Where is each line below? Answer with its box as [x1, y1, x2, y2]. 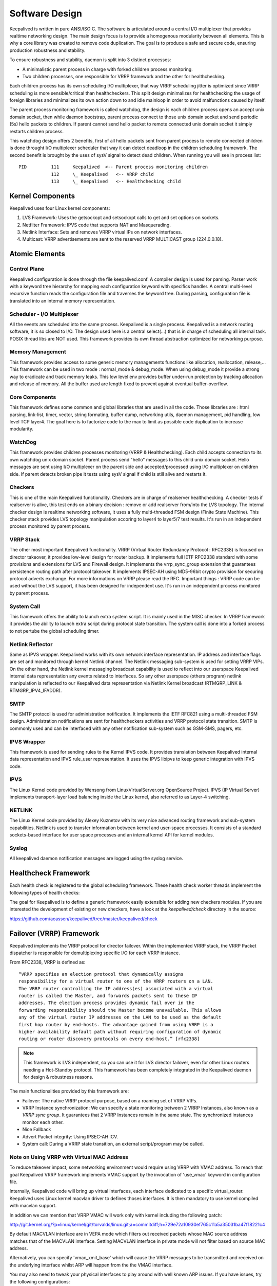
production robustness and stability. [9, 47, 86, 53]
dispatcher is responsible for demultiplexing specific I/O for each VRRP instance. [9, 950, 181, 956]
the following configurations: [9, 1278, 70, 1284]
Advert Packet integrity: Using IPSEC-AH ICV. [22, 1133, 118, 1139]
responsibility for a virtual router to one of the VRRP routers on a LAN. [18, 978, 213, 985]
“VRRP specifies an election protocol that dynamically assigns [18, 971, 184, 977]
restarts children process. [9, 128, 64, 134]
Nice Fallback [22, 1127, 51, 1133]
